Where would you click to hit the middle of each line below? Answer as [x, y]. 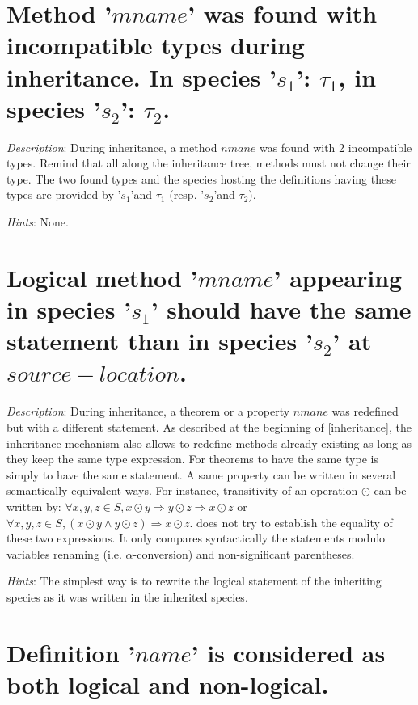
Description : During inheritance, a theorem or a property [148, 411]
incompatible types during [156, 45]
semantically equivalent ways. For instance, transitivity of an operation [182, 490]
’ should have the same [281, 309]
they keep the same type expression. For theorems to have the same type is [192, 459]
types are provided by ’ [64, 194]
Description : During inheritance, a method [112, 147]
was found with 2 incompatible [336, 147]
